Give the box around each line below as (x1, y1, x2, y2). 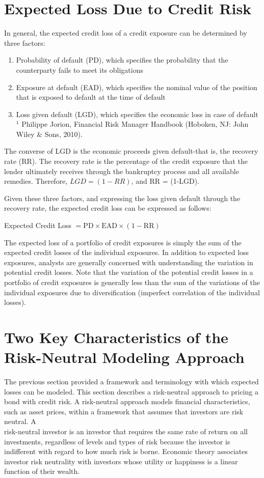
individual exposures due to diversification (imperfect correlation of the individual (4, 287, 260, 297)
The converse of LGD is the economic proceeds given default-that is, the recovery (4, 146, 258, 156)
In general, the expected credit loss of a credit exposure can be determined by (4, 27, 247, 38)
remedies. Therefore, (4, 176, 68, 186)
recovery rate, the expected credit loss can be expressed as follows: (4, 203, 212, 213)
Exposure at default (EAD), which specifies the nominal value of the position (16, 81, 257, 92)
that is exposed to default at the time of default (16, 92, 166, 102)
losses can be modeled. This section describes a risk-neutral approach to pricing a (4, 386, 258, 397)
